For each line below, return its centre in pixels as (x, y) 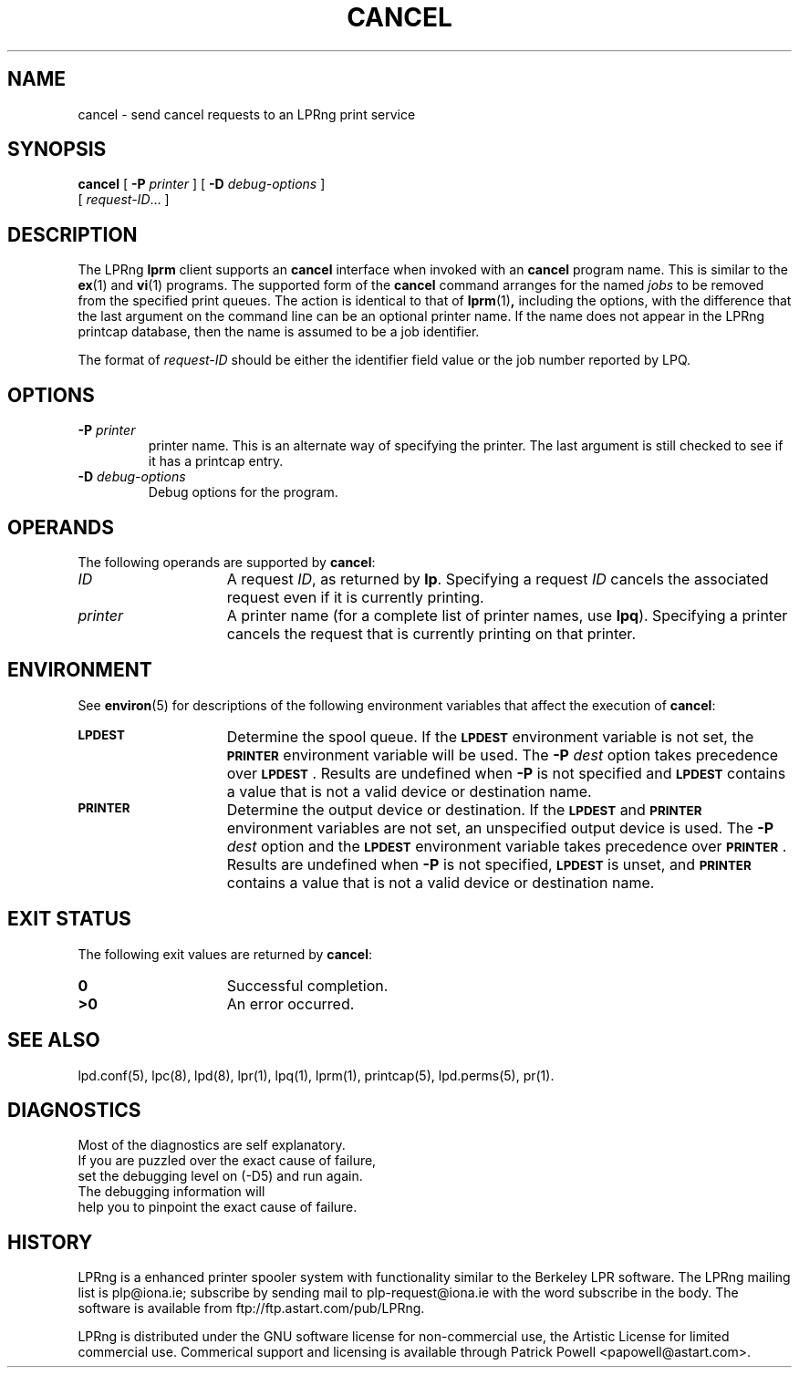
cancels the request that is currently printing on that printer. (431, 633)
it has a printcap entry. (216, 461)
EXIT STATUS (69, 919)
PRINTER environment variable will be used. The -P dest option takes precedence (503, 755)
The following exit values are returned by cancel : (225, 954)
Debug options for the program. (243, 492)
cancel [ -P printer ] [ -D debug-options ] (202, 184)
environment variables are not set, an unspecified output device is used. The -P (500, 827)
